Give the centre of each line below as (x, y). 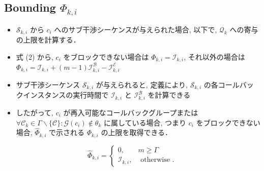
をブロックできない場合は (106, 57)
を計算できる (169, 95)
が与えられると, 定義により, (142, 84)
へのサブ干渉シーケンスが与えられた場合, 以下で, (136, 29)
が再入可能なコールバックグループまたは (131, 112)
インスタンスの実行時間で (66, 95)
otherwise (155, 160)
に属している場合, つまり (145, 122)
